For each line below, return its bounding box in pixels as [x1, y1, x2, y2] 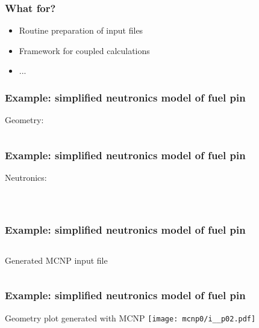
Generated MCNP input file [5, 254, 108, 266]
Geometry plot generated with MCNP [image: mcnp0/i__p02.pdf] [5, 311, 256, 324]
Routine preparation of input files [19, 24, 143, 37]
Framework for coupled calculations [19, 44, 150, 56]
